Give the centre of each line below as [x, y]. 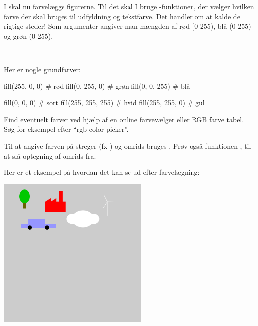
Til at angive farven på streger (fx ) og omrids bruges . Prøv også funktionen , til [128, 145]
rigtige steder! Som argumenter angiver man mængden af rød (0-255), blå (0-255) [128, 26]
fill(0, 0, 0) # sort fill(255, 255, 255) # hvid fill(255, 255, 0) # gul [104, 103]
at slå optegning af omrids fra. [50, 155]
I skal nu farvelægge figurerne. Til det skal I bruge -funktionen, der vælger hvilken [129, 6]
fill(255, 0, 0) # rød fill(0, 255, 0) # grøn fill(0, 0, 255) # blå [97, 86]
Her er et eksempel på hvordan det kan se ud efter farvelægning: [102, 172]
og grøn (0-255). [29, 36]
